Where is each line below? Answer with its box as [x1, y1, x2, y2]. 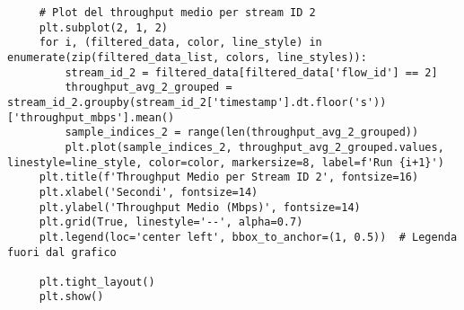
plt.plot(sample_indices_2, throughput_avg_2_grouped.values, [65, 140, 444, 154]
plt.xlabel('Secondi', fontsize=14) [39, 185, 258, 199]
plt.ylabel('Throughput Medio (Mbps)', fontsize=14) [39, 200, 361, 214]
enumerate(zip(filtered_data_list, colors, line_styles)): [7, 50, 367, 64]
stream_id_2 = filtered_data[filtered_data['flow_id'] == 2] [65, 66, 438, 79]
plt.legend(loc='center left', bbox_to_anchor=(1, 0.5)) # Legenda [39, 230, 458, 244]
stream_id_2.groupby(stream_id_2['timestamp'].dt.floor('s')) [7, 95, 387, 109]
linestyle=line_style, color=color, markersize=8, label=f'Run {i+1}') [7, 155, 444, 169]
